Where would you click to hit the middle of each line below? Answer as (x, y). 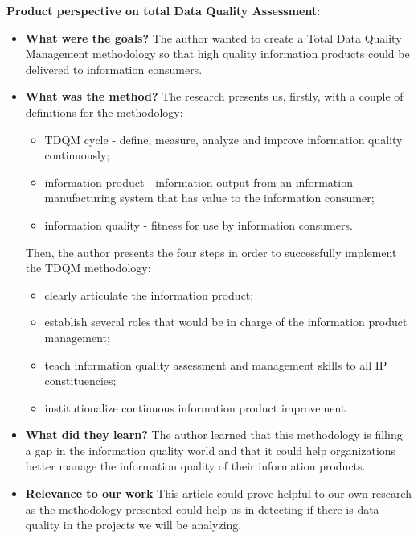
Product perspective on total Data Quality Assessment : (164, 10)
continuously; (77, 155)
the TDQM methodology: (88, 268)
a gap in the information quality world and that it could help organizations (211, 450)
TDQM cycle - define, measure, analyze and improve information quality (223, 139)
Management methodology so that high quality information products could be (217, 54)
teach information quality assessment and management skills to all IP (216, 364)
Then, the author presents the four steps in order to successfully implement (211, 252)
